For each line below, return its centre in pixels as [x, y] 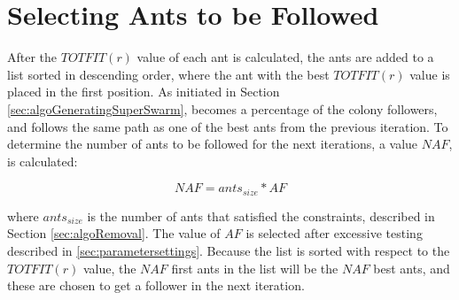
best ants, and [412, 268]
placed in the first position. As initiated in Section [144, 92]
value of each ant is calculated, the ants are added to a [285, 57]
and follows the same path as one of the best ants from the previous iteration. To [228, 126]
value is [430, 74]
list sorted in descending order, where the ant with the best [168, 74]
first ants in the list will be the [255, 268]
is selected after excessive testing [334, 233]
